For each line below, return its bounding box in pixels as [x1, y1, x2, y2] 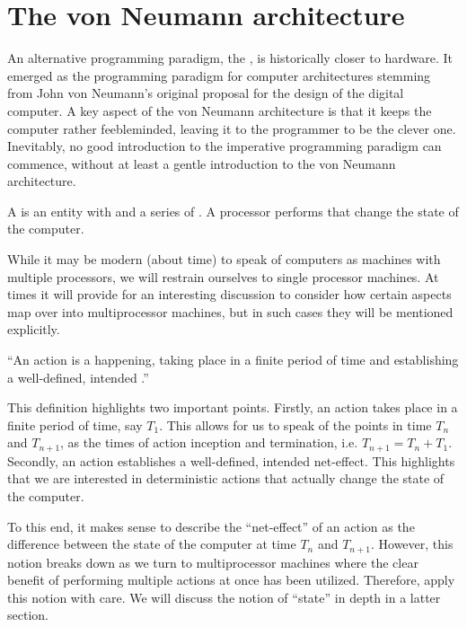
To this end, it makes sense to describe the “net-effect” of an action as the [7, 517, 415, 535]
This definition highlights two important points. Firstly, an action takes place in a [7, 398, 458, 417]
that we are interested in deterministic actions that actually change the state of [7, 469, 445, 488]
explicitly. [7, 320, 60, 339]
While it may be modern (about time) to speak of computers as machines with [7, 250, 441, 269]
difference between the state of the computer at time [7, 534, 296, 553]
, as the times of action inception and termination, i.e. [60, 433, 358, 452]
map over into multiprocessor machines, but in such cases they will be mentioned [7, 302, 454, 321]
